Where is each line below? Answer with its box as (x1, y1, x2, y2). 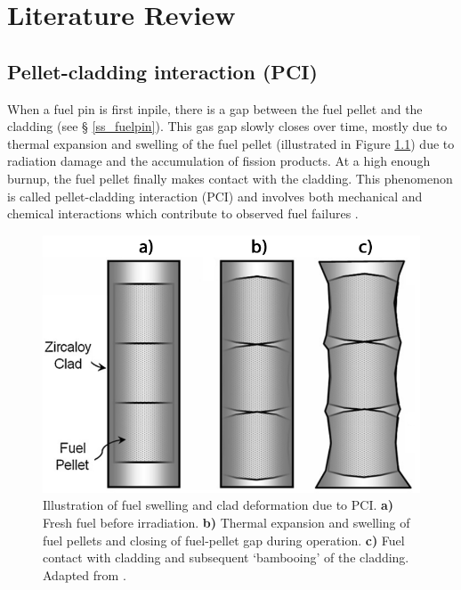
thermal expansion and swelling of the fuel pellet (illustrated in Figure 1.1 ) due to (7, 134, 455, 152)
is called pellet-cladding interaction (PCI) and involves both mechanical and (7, 186, 423, 205)
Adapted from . (43, 565, 126, 584)
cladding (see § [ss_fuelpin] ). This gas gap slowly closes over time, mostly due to (7, 117, 448, 135)
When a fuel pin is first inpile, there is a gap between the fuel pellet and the (7, 99, 423, 118)
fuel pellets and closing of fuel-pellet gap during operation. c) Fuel (43, 530, 405, 549)
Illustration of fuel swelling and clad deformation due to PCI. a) (43, 496, 394, 514)
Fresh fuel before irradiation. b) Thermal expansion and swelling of (43, 513, 410, 532)
